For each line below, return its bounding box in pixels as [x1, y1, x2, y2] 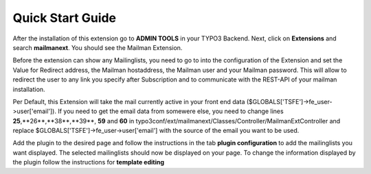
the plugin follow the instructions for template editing [12, 158, 165, 166]
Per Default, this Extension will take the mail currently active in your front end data [12, 97, 245, 105]
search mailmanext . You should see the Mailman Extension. [12, 43, 183, 51]
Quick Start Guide [12, 10, 117, 25]
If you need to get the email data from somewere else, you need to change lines [57, 107, 284, 116]
